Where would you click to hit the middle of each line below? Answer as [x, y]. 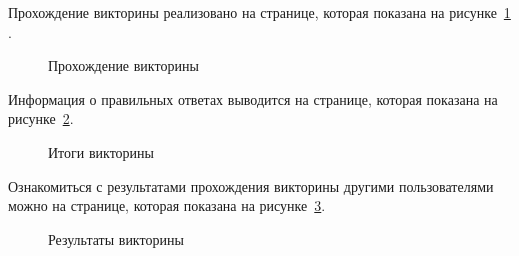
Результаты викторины [116, 238]
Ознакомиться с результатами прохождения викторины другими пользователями [251, 185]
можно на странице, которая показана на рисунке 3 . [167, 205]
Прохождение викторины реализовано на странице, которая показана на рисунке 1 [259, 12]
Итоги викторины [101, 151]
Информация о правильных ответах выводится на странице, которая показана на [253, 98]
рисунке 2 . [41, 118]
